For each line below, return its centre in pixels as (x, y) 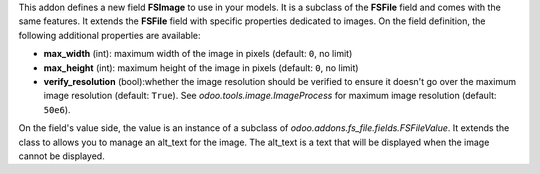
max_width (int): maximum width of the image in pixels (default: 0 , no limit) (198, 54)
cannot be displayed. (61, 156)
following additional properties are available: (109, 35)
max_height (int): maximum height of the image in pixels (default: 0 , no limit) (201, 67)
